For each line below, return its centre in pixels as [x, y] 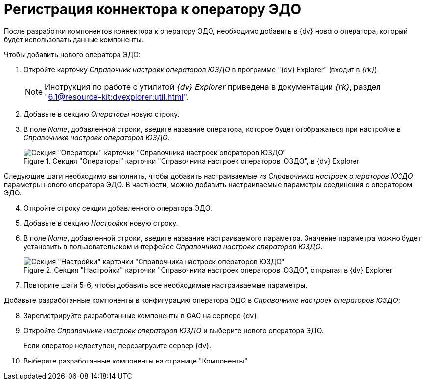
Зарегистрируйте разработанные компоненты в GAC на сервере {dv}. [141, 315]
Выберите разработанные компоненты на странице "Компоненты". [136, 361]
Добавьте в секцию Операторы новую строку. [102, 114]
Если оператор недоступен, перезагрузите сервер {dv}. [118, 345]
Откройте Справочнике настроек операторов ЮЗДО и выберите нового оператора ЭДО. [174, 330]
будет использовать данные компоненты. [74, 39]
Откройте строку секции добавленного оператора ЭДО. [118, 208]
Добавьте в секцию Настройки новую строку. [101, 223]
